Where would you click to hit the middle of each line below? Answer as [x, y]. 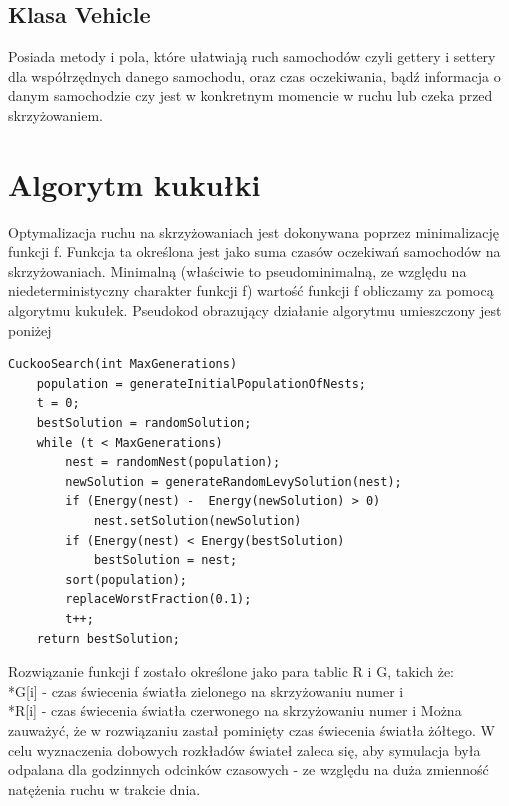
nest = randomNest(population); [173, 462]
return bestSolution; [108, 638]
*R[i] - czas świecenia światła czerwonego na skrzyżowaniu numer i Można [235, 710]
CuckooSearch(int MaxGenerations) [123, 364]
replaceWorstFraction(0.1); [158, 599]
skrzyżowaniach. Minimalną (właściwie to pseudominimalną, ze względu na [237, 270]
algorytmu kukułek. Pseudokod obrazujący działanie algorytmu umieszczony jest [255, 310]
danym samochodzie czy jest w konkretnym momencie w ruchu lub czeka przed [250, 95]
